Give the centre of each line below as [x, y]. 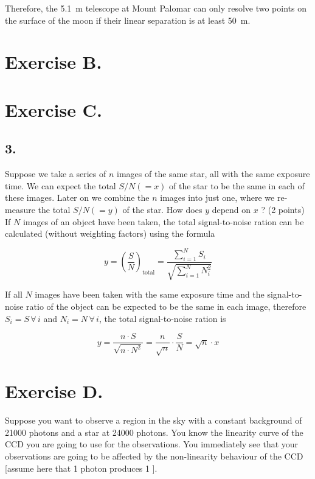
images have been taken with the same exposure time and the [150, 294]
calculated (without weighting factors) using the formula [110, 233]
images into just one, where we [217, 198]
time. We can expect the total [61, 185]
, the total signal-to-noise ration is [162, 318]
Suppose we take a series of [56, 174]
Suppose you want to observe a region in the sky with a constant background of [154, 420]
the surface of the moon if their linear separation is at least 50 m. [128, 20]
